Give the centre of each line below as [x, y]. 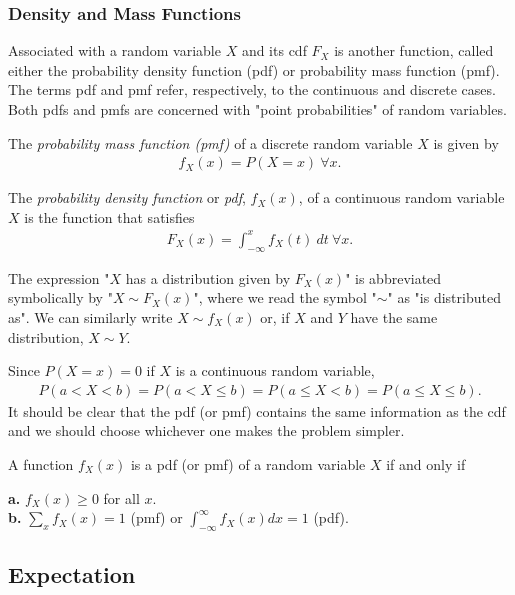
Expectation [72, 574]
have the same [394, 316]
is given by [466, 142]
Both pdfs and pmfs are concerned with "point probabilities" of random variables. [257, 109]
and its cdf [274, 50]
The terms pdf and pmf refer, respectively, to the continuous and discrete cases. [252, 89]
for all [121, 497]
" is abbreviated [393, 277]
